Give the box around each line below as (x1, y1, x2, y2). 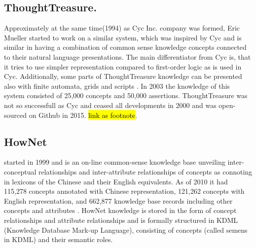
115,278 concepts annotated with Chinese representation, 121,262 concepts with (4, 186, 245, 196)
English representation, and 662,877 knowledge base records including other (4, 195, 233, 206)
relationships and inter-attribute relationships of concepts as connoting (38, 166, 253, 177)
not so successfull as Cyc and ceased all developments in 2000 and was (4, 100, 217, 110)
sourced (4, 109, 27, 120)
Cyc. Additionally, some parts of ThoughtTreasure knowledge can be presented (4, 71, 242, 81)
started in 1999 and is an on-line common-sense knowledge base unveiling (4, 157, 225, 167)
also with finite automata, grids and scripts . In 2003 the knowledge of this (4, 80, 230, 91)
